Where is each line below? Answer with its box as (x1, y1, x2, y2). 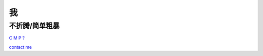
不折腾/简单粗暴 (9, 21, 60, 30)
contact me (9, 44, 32, 50)
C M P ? (9, 35, 25, 41)
